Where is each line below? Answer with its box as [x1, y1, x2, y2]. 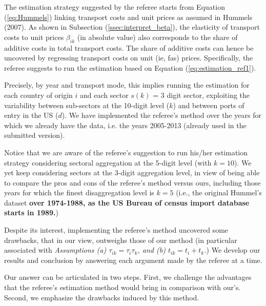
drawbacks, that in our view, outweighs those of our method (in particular [4, 234, 237, 245]
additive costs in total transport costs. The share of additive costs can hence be [4, 42, 254, 53]
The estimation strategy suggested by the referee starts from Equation [4, 2, 225, 12]
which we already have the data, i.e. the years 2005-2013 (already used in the [4, 119, 247, 130]
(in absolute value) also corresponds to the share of [77, 31, 238, 42]
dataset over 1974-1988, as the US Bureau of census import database [4, 197, 250, 208]
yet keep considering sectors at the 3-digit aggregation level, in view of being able [4, 167, 260, 178]
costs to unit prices [4, 31, 64, 42]
